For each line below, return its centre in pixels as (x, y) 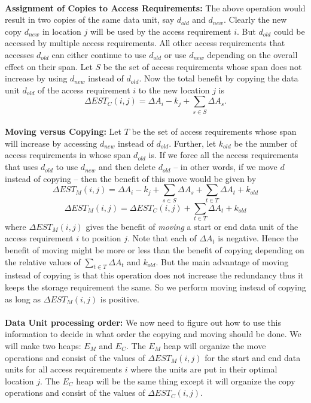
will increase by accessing (51, 143)
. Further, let (193, 143)
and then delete (127, 167)
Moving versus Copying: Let (63, 131)
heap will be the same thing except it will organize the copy (186, 381)
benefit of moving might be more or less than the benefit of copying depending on (155, 250)
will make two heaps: (43, 346)
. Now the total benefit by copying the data (219, 78)
